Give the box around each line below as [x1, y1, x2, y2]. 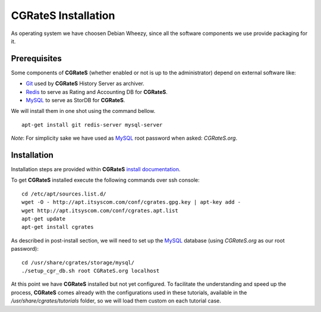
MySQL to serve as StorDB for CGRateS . [26, 97, 125, 104]
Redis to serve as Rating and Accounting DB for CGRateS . [26, 88, 168, 95]
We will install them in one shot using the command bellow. [11, 108, 156, 115]
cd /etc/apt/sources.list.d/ [21, 190, 106, 197]
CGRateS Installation [11, 9, 115, 22]
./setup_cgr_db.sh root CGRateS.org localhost [21, 267, 160, 274]
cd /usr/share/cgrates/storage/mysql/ [21, 259, 135, 266]
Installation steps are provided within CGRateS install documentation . [11, 166, 181, 173]
